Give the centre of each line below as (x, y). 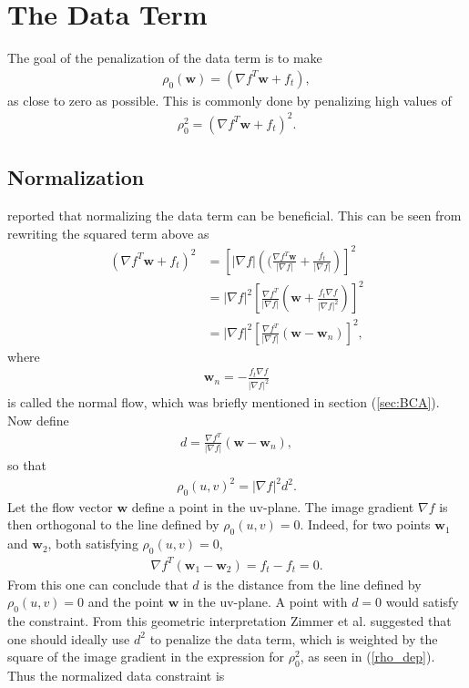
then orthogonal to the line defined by (113, 524)
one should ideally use (69, 638)
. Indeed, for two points (365, 524)
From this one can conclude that (98, 584)
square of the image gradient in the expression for (146, 657)
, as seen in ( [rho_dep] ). (367, 657)
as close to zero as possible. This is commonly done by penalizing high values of (229, 100)
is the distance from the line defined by (312, 584)
